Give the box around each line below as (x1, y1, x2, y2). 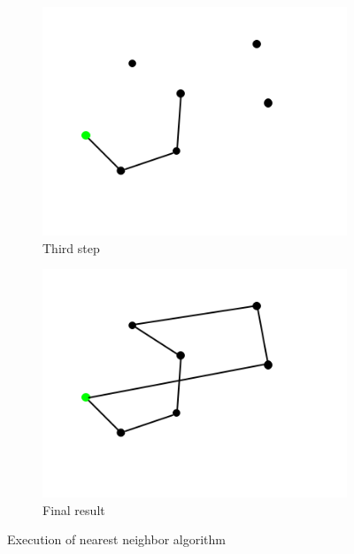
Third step (42, 238, 100, 257)
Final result (42, 500, 105, 519)
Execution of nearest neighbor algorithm (7, 530, 226, 549)
